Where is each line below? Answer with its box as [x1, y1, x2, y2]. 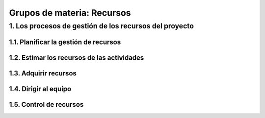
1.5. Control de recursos [9, 100, 84, 109]
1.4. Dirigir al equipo [9, 85, 72, 93]
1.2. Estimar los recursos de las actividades [9, 53, 144, 62]
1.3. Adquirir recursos [9, 69, 77, 77]
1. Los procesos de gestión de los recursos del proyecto [9, 22, 194, 30]
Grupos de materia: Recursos [9, 7, 131, 18]
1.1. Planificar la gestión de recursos [9, 38, 121, 46]
